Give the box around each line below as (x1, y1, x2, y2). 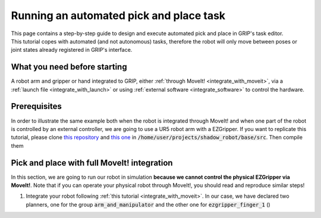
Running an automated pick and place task (11, 9, 226, 22)
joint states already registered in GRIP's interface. (11, 46, 133, 54)
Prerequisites (11, 101, 62, 111)
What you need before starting (11, 62, 127, 72)
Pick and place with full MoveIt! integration (11, 158, 173, 168)
